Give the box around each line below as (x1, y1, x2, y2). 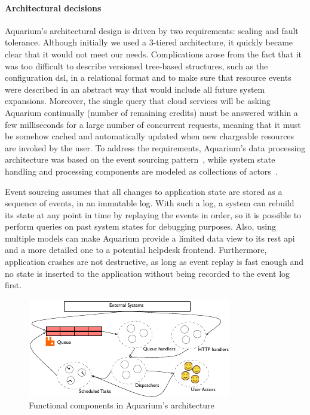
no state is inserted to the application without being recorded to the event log (5, 267, 290, 279)
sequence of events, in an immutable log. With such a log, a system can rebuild (5, 197, 294, 209)
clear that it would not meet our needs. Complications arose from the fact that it (5, 47, 302, 60)
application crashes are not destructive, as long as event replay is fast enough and (5, 255, 304, 268)
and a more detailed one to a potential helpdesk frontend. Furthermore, (5, 243, 267, 256)
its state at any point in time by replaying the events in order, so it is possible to (5, 208, 302, 221)
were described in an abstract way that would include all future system (5, 83, 265, 95)
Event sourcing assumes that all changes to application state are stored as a (5, 185, 283, 197)
